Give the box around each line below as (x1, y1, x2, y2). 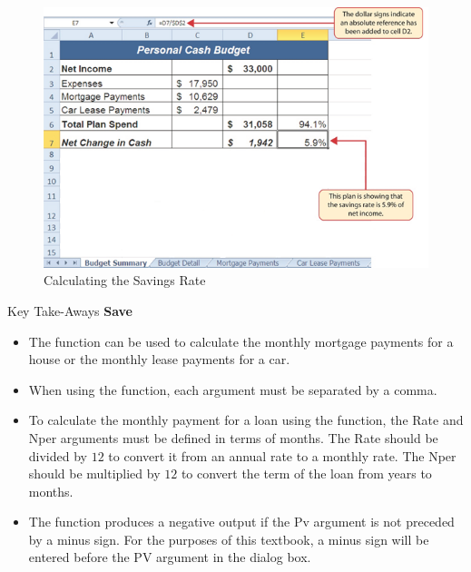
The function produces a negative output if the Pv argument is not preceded (28, 512, 455, 531)
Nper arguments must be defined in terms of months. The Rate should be (28, 428, 438, 447)
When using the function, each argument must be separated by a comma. (28, 380, 437, 399)
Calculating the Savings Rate (44, 271, 206, 290)
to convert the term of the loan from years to (181, 464, 432, 483)
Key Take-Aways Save (7, 301, 132, 320)
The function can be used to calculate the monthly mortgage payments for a (28, 331, 454, 350)
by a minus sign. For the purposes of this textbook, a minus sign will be (28, 529, 429, 548)
